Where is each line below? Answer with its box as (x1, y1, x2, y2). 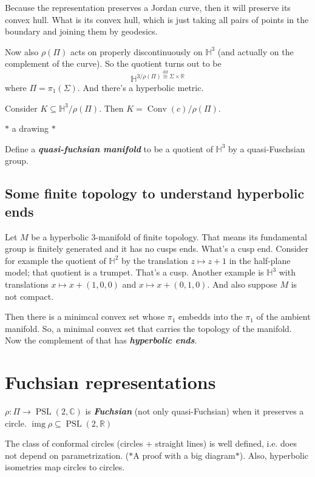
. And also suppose (207, 277, 277, 290)
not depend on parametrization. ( (5, 448, 129, 461)
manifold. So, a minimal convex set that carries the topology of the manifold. (5, 322, 292, 334)
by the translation (121, 254, 188, 266)
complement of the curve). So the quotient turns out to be (5, 57, 222, 70)
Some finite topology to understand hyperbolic (5, 184, 305, 203)
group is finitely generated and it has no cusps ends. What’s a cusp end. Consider (5, 242, 309, 255)
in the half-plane (229, 254, 291, 266)
